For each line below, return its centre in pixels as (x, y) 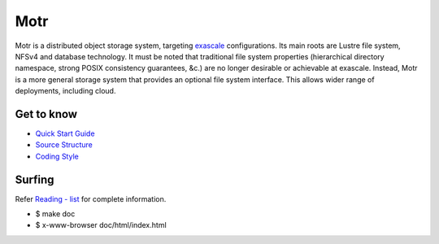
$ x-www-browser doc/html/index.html (101, 225)
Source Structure (64, 145)
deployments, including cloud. (65, 91)
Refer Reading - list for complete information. (91, 198)
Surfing (35, 179)
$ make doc (55, 214)
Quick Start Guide (65, 133)
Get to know (46, 114)
